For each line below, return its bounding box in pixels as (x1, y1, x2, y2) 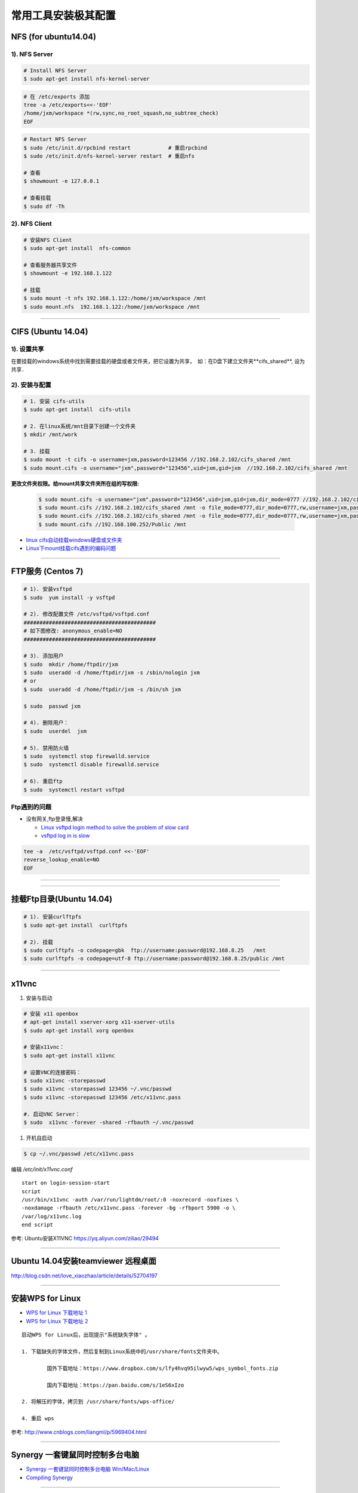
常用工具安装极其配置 (11, 9, 116, 22)
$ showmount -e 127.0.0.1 (23, 178, 100, 185)
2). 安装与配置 (11, 380, 52, 389)
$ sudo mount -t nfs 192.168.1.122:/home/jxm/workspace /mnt (23, 295, 206, 302)
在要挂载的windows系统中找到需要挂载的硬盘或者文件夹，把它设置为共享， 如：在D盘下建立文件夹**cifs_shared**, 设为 (11, 357, 305, 364)
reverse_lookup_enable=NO (23, 856, 100, 863)
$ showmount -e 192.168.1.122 (23, 270, 112, 277)
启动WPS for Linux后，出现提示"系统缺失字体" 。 (21, 1332, 150, 1338)
